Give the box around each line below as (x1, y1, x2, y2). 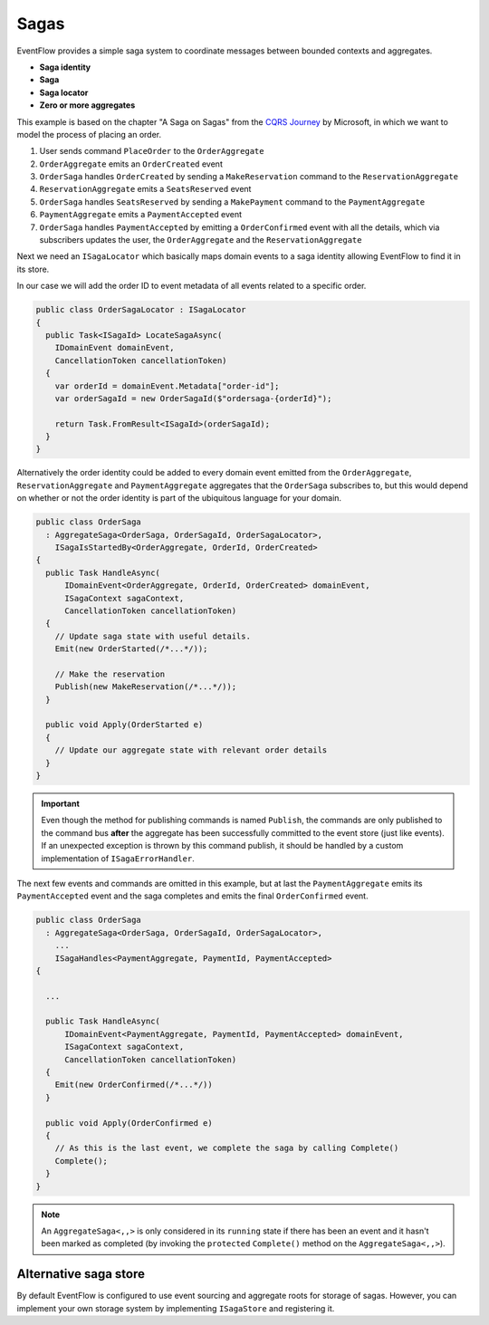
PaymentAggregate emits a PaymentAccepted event (39, 209, 243, 220)
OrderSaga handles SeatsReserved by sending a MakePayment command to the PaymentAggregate (39, 196, 426, 207)
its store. (16, 264, 50, 274)
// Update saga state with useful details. (54, 630, 251, 641)
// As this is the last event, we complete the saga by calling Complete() (54, 1143, 399, 1154)
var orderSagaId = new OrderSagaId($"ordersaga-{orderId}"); (54, 393, 332, 403)
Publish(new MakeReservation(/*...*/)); (54, 682, 237, 692)
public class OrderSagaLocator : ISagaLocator (35, 304, 246, 315)
